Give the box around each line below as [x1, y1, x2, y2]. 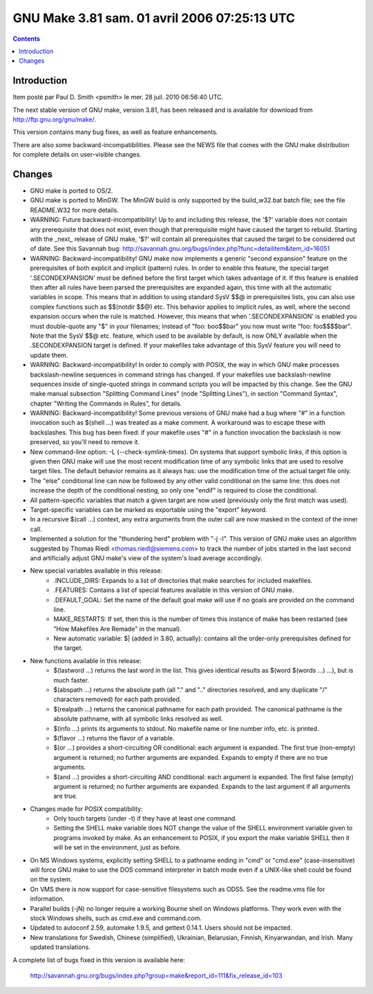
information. [30, 895, 65, 903]
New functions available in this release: [30, 656, 142, 665]
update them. [30, 351, 68, 359]
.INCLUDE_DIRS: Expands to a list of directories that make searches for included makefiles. [53, 576, 313, 584]
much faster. [53, 676, 90, 684]
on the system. [30, 875, 73, 883]
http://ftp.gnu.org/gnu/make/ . [12, 115, 97, 124]
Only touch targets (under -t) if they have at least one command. [53, 814, 238, 823]
